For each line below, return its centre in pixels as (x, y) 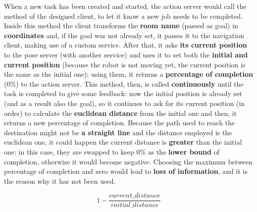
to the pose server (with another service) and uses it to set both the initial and (126, 54)
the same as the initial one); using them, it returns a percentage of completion (129, 74)
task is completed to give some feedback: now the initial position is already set (123, 93)
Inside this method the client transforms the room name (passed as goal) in (121, 26)
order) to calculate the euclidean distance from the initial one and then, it (121, 113)
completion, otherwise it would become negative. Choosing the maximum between (128, 161)
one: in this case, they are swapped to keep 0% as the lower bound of (112, 151)
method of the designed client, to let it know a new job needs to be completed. (123, 16)
